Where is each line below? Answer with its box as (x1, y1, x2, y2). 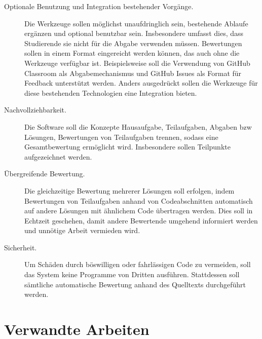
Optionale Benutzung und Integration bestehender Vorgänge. (4, 1, 194, 11)
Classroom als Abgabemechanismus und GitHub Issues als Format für (24, 67, 242, 78)
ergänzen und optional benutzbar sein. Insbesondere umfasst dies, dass (24, 28, 244, 39)
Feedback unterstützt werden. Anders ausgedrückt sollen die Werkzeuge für (24, 78, 258, 88)
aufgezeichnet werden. (24, 151, 92, 162)
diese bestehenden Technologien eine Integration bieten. (24, 87, 197, 98)
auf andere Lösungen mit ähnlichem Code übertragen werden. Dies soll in (24, 205, 253, 216)
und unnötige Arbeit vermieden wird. (24, 225, 140, 236)
